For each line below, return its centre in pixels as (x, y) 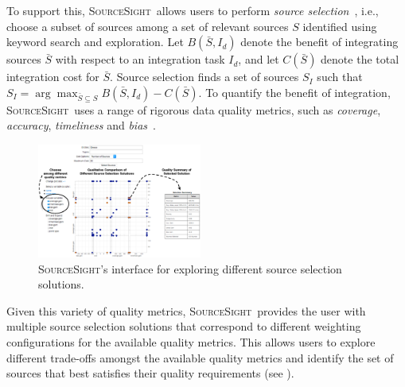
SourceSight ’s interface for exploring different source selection (190, 268)
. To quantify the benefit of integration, (294, 92)
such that (340, 77)
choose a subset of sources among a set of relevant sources (148, 26)
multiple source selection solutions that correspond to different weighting (184, 326)
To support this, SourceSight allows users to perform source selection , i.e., (193, 10)
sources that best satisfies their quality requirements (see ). (150, 373)
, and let (259, 59)
